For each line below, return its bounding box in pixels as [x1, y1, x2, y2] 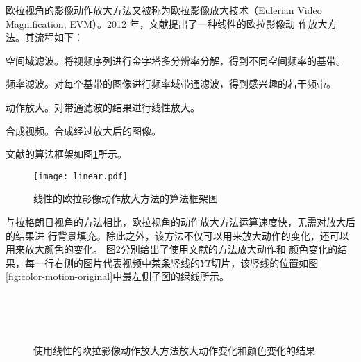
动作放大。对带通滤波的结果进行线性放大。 [6, 99, 200, 114]
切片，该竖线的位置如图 [211, 255, 319, 270]
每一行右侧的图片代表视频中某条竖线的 [24, 255, 200, 270]
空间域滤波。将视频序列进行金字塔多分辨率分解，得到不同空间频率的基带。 [6, 53, 346, 67]
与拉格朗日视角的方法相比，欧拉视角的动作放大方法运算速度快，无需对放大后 [6, 215, 355, 229]
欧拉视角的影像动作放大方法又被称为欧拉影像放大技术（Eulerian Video [6, 3, 322, 17]
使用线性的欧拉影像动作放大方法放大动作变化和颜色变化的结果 [33, 343, 315, 357]
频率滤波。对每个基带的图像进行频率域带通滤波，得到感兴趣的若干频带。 [6, 76, 336, 91]
